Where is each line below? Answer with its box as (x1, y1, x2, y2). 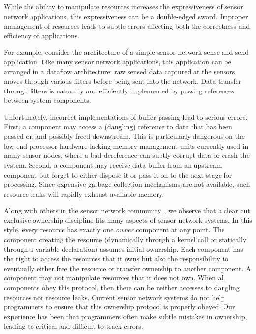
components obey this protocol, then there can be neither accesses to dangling (4, 282, 240, 293)
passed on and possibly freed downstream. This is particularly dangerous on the (4, 131, 245, 141)
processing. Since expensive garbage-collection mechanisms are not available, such (4, 179, 250, 189)
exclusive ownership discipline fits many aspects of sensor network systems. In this (4, 214, 252, 225)
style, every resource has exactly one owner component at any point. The (4, 224, 225, 235)
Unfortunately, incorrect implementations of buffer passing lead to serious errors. (4, 111, 248, 121)
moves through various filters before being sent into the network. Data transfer (4, 76, 242, 86)
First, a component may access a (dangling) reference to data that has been (4, 121, 232, 131)
